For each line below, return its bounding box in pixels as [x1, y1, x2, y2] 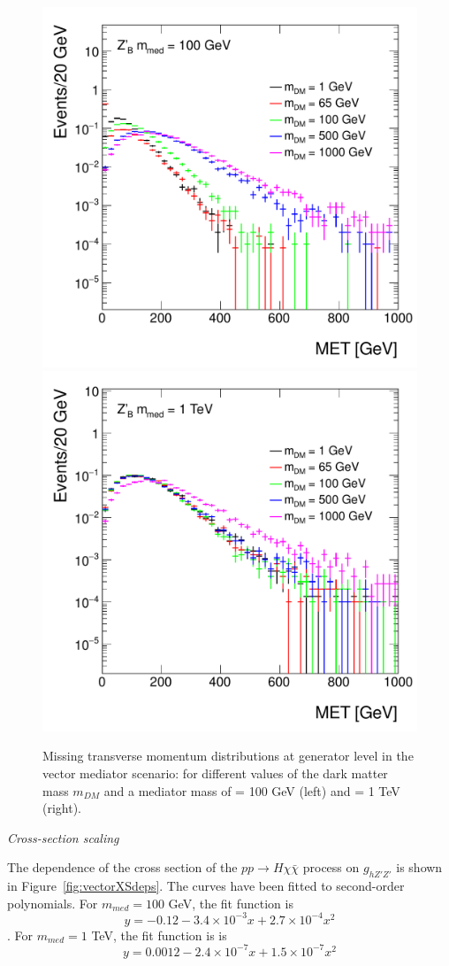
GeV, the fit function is [168, 893, 293, 912]
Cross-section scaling [7, 828, 119, 846]
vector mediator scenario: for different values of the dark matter [42, 764, 388, 782]
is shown [396, 858, 443, 877]
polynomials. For [7, 893, 98, 912]
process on [302, 858, 360, 877]
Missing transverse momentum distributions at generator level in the [42, 746, 414, 765]
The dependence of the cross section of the [7, 858, 238, 877]
